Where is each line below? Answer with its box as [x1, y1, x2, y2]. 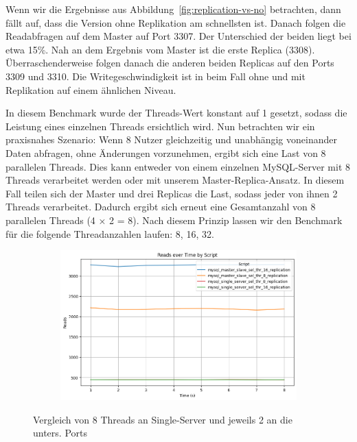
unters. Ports [33, 426, 87, 440]
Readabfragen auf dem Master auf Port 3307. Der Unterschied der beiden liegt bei [5, 29, 352, 43]
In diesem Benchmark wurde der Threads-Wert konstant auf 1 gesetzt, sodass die [5, 106, 347, 120]
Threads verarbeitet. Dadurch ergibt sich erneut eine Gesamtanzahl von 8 [5, 199, 316, 214]
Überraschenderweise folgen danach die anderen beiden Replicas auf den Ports [5, 56, 334, 70]
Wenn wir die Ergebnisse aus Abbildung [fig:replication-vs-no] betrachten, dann [5, 2, 341, 16]
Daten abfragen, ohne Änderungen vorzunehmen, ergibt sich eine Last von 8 [5, 145, 326, 160]
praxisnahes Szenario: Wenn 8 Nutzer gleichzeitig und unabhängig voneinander [5, 132, 337, 147]
